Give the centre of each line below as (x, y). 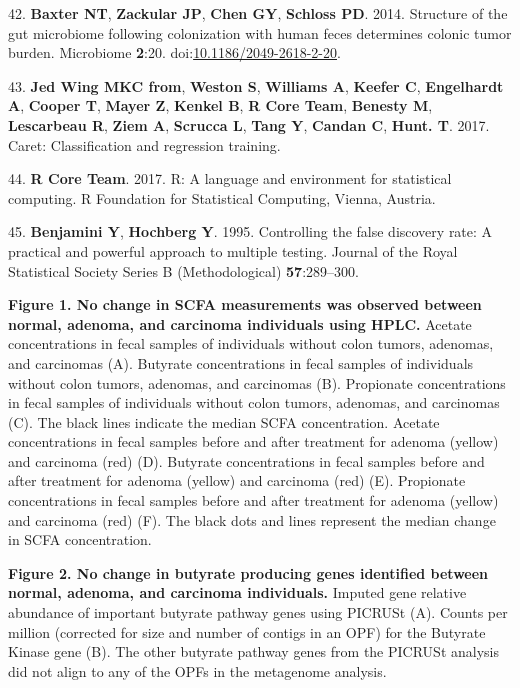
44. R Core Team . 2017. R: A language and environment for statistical (230, 178)
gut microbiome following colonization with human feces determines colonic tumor (260, 32)
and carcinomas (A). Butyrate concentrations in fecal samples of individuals (241, 362)
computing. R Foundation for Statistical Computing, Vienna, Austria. (222, 197)
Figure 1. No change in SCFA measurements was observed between (245, 304)
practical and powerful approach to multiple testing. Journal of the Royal (233, 250)
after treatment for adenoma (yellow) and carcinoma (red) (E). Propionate (237, 480)
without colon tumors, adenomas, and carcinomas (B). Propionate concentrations (257, 382)
